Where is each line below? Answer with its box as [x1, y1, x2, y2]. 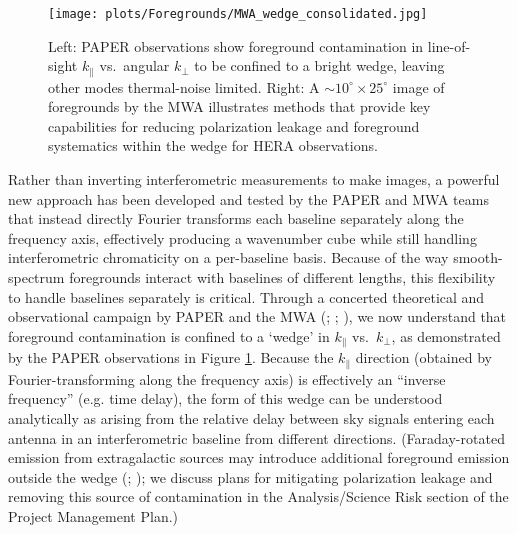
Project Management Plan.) [8, 505, 179, 526]
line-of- [427, 35, 471, 56]
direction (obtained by [355, 347, 492, 368]
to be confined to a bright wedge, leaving [194, 55, 445, 76]
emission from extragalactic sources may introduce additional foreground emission [8, 447, 510, 468]
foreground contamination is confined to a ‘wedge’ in [8, 325, 330, 346]
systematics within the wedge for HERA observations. [48, 135, 378, 156]
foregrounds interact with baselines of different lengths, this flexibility [69, 267, 496, 288]
